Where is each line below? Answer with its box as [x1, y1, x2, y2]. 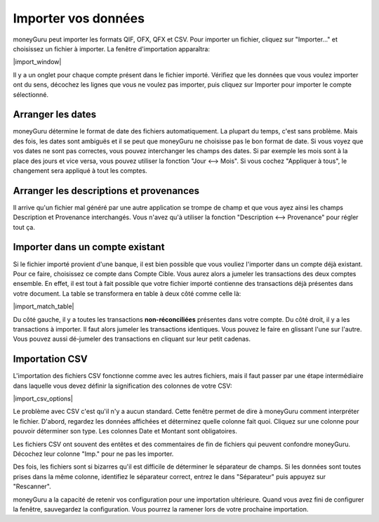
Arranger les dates [13, 109, 97, 121]
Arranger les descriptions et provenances [13, 185, 200, 197]
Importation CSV [13, 353, 88, 365]
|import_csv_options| [13, 394, 73, 403]
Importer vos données [13, 11, 145, 26]
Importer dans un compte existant [13, 241, 165, 253]
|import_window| [13, 58, 62, 66]
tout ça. [13, 223, 35, 231]
